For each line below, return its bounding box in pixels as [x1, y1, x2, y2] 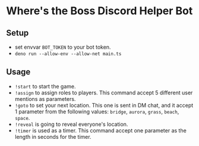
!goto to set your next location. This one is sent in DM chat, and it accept [14, 101, 194, 109]
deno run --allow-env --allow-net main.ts [14, 51, 122, 57]
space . [14, 114, 30, 121]
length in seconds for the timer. [14, 133, 91, 140]
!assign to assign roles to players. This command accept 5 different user [14, 89, 193, 96]
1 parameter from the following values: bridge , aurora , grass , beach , [14, 108, 179, 115]
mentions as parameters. [14, 95, 76, 102]
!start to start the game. [14, 82, 76, 90]
